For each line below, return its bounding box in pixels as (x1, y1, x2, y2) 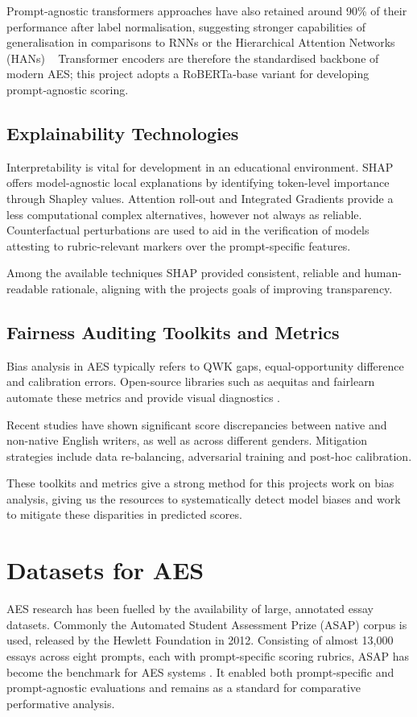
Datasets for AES (6, 553, 204, 586)
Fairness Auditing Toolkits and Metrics (6, 319, 340, 344)
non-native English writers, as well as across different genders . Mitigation (6, 432, 368, 449)
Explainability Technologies (6, 120, 239, 145)
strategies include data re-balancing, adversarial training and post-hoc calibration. (6, 447, 412, 464)
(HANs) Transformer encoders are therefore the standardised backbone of (6, 49, 379, 66)
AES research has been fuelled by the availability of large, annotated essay (6, 600, 374, 617)
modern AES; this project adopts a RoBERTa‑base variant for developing (6, 65, 370, 82)
